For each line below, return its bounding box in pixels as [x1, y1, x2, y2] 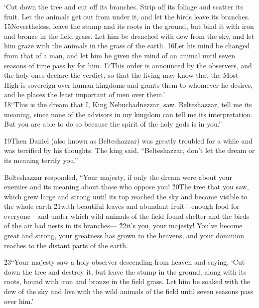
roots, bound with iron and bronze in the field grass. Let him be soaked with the [4, 276, 251, 287]
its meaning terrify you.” [4, 154, 78, 165]
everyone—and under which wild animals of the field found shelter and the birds [4, 210, 250, 221]
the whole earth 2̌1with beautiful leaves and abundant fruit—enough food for [4, 201, 240, 211]
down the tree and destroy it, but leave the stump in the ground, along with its [4, 266, 247, 277]
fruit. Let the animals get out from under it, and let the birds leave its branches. [4, 11, 250, 21]
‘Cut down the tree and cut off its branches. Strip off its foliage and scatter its [4, 1, 244, 11]
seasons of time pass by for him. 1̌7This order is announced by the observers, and [4, 60, 252, 70]
